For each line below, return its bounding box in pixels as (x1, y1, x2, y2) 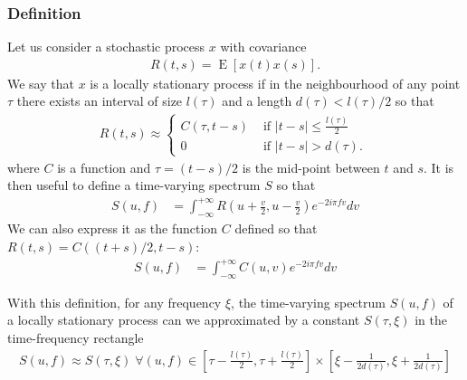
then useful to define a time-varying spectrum (7, 176, 261, 195)
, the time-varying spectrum (231, 292, 386, 311)
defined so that (234, 219, 318, 238)
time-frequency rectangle (7, 328, 144, 347)
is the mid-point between (242, 157, 380, 176)
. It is (424, 157, 454, 176)
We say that (7, 73, 74, 92)
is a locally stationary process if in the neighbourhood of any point (90, 73, 461, 92)
